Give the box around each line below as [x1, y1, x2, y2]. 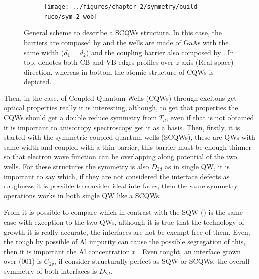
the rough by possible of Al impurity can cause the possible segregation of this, [4, 236, 246, 247]
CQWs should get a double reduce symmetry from [4, 112, 157, 123]
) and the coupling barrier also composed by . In [86, 47, 234, 57]
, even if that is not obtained [166, 112, 254, 123]
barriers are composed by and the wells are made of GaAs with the [24, 37, 229, 47]
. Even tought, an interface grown [138, 246, 241, 256]
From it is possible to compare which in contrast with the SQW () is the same [4, 207, 243, 217]
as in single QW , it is [165, 161, 230, 172]
